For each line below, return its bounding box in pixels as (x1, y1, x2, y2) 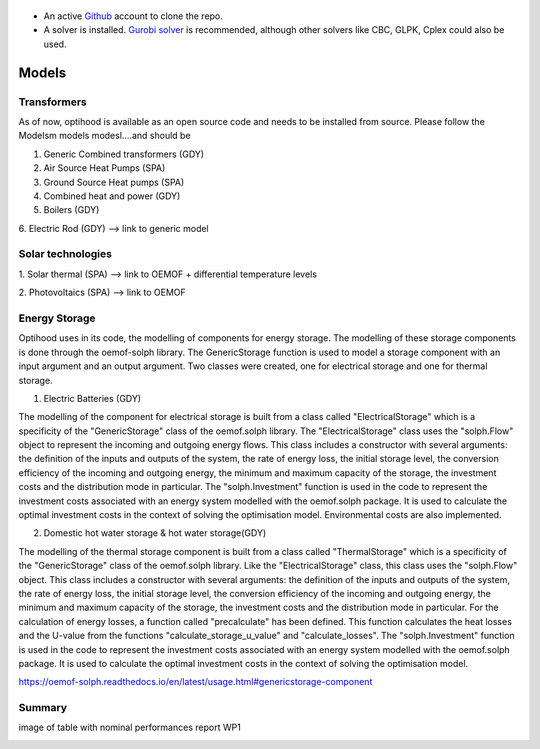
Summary (18, 701, 68, 715)
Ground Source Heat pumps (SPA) (43, 176, 185, 188)
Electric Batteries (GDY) (43, 392, 142, 404)
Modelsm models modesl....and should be (18, 130, 191, 142)
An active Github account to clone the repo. (43, 10, 224, 22)
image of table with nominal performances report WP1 (18, 721, 242, 734)
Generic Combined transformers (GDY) (43, 148, 205, 160)
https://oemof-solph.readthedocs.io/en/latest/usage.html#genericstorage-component (18, 676, 373, 688)
